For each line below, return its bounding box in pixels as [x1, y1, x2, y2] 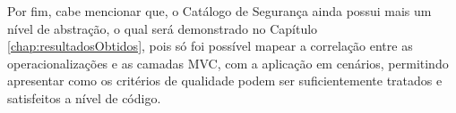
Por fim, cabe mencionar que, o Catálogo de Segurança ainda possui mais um [7, 2, 432, 20]
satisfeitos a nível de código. [7, 88, 161, 107]
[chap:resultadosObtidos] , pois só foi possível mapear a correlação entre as [7, 36, 413, 55]
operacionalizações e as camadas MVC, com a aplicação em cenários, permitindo [7, 53, 449, 72]
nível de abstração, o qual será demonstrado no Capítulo [7, 19, 318, 37]
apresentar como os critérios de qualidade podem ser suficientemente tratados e [7, 71, 443, 90]
